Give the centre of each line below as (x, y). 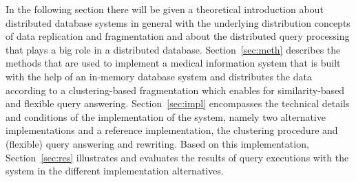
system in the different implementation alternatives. (115, 171)
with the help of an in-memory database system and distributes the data (159, 76)
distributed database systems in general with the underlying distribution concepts (178, 22)
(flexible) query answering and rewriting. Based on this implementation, (157, 143)
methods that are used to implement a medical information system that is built (173, 63)
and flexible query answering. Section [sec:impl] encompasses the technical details (178, 103)
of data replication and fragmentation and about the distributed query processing (178, 36)
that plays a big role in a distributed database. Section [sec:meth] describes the (173, 49)
